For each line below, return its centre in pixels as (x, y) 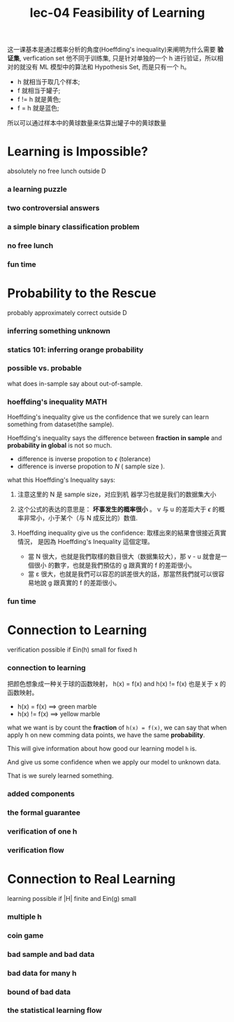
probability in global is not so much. (60, 445)
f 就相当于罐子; (39, 91)
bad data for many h (42, 973)
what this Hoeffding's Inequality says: (61, 480)
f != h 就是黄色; (39, 99)
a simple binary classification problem (73, 227)
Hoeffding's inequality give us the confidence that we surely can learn (108, 417)
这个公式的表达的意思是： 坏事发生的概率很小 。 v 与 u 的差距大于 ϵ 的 (118, 510)
